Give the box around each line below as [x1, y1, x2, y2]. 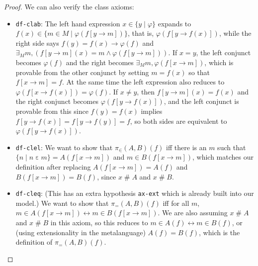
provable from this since [15, 106, 88, 116]
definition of [15, 237, 53, 247]
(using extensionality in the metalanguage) [15, 227, 146, 237]
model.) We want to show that [15, 197, 109, 208]
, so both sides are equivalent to [130, 115, 227, 126]
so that [188, 67, 210, 77]
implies [141, 106, 163, 116]
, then [137, 86, 155, 96]
